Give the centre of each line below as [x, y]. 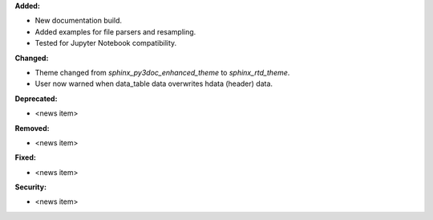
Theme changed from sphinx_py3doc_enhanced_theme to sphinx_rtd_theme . [162, 72]
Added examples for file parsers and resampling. [115, 31]
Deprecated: [36, 98]
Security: [31, 187]
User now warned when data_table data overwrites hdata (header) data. [154, 84]
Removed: [32, 128]
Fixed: [25, 157]
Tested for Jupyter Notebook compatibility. [106, 43]
